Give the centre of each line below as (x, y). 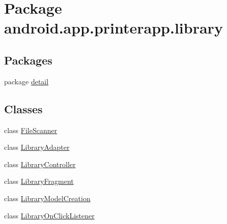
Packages (28, 60)
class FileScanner (31, 130)
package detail (26, 81)
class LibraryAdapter (37, 147)
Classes (23, 108)
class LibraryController (40, 164)
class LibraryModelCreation (47, 198)
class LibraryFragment (39, 181)
